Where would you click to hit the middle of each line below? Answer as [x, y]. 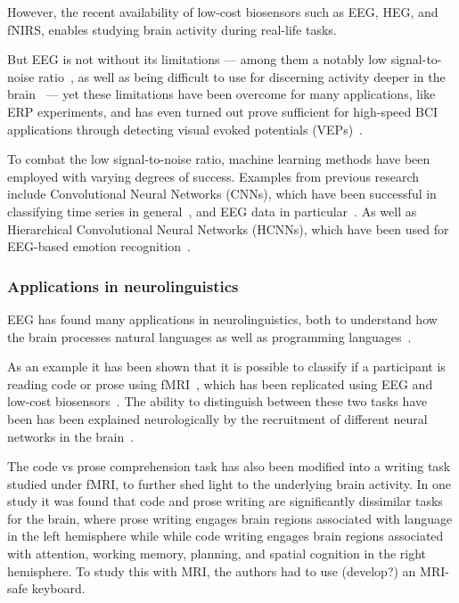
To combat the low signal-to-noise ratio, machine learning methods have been [219, 159]
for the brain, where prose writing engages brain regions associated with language [230, 518]
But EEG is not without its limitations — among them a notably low [197, 59]
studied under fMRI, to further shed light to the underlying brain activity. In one [229, 483]
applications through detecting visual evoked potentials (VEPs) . [185, 129]
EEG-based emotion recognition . [99, 246]
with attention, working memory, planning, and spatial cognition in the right [217, 554]
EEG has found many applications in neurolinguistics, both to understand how [222, 318]
